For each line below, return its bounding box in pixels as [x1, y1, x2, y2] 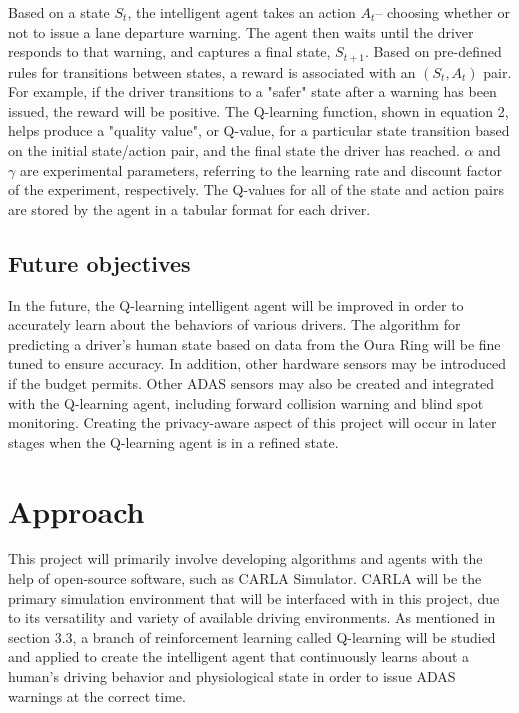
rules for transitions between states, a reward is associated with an [8, 61, 416, 82]
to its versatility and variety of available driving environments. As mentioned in [8, 607, 496, 628]
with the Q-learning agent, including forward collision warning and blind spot [8, 392, 484, 413]
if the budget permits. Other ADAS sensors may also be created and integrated [8, 372, 495, 393]
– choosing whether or [375, 2, 510, 22]
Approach [8, 490, 145, 531]
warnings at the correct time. [8, 685, 186, 706]
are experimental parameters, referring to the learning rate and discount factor [19, 159, 502, 180]
